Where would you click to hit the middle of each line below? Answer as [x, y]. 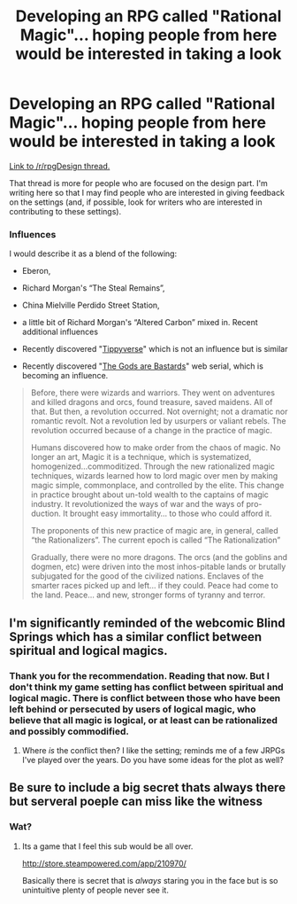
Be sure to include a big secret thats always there [147, 787]
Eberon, [36, 271]
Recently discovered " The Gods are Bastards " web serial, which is [142, 366]
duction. [46, 514]
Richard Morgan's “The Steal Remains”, [93, 288]
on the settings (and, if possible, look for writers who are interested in [136, 202]
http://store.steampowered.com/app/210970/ [104, 863]
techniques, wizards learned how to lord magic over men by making [154, 476]
